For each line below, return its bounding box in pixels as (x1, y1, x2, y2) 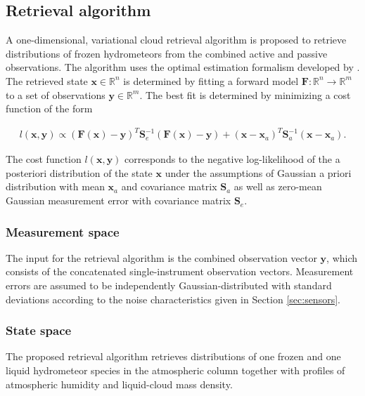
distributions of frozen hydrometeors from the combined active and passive (6, 46, 328, 60)
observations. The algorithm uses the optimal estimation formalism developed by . (6, 60, 360, 74)
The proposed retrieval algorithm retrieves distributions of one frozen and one (6, 349, 341, 364)
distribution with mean (6, 179, 105, 194)
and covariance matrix (121, 179, 217, 194)
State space (6, 322, 72, 339)
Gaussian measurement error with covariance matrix (6, 193, 231, 208)
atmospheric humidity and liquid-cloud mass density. (6, 376, 233, 391)
